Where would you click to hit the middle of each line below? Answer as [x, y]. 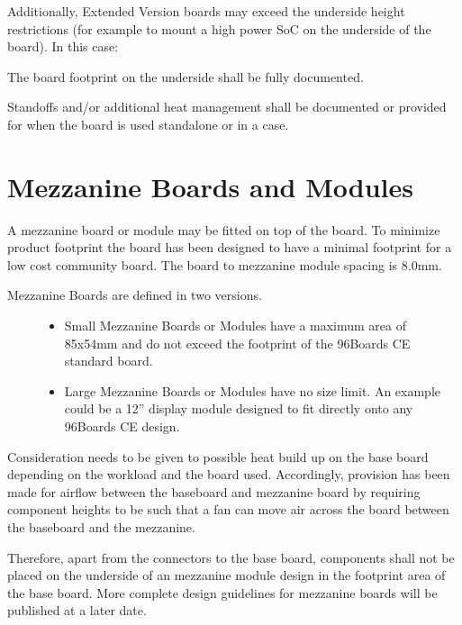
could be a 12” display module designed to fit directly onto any [239, 408]
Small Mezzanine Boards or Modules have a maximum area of [236, 326]
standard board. [109, 361]
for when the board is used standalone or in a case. [148, 124]
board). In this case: [63, 46]
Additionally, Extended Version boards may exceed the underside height [206, 11]
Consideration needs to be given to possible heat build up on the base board [218, 456]
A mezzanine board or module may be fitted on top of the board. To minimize [224, 229]
